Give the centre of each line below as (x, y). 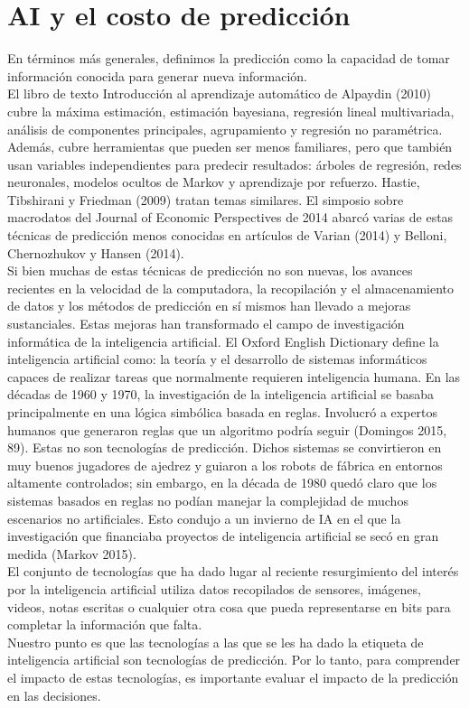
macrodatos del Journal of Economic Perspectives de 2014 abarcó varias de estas (230, 217)
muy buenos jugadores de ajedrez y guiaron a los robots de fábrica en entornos (225, 465)
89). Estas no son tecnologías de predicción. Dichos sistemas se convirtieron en (225, 447)
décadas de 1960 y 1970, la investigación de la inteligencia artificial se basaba (221, 394)
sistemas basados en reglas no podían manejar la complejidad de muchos (208, 500)
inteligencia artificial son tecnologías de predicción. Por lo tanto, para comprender (234, 660)
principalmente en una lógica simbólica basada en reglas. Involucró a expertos (223, 412)
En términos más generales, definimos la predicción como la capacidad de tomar (229, 58)
